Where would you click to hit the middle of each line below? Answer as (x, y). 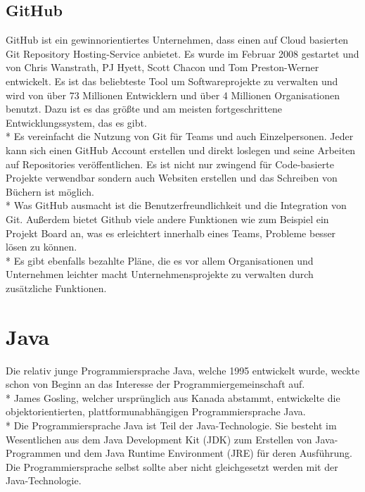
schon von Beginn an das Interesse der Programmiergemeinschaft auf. (155, 384)
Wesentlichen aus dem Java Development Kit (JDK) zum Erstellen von (159, 439)
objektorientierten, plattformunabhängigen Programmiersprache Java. (156, 411)
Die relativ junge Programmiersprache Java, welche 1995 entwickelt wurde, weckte (183, 370)
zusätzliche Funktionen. (56, 288)
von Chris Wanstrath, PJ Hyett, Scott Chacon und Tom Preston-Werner (162, 67)
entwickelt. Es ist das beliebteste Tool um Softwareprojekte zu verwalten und (172, 81)
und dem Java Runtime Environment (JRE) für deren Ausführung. (208, 453)
